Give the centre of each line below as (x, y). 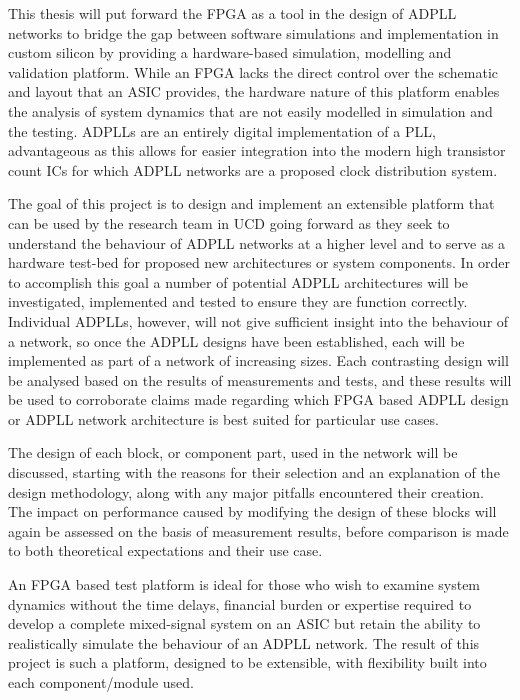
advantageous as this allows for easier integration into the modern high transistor (257, 150)
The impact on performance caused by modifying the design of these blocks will (252, 511)
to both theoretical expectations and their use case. (165, 550)
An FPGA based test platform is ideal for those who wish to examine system (244, 584)
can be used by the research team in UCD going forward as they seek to (229, 222)
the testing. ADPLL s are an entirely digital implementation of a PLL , (222, 130)
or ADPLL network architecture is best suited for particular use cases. (223, 418)
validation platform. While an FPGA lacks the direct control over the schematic (253, 71)
